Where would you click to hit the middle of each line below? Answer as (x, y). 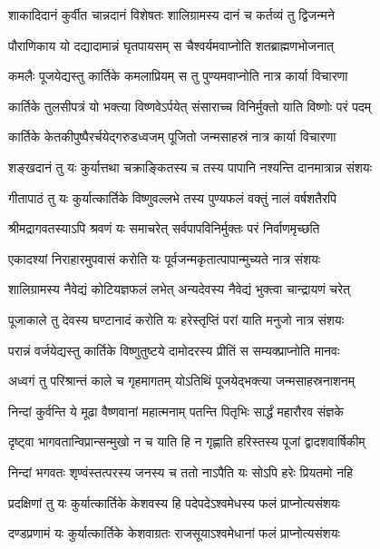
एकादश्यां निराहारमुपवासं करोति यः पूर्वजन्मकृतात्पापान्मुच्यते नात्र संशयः (165, 258)
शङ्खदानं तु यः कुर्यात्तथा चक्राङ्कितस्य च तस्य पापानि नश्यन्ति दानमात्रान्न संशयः (190, 167)
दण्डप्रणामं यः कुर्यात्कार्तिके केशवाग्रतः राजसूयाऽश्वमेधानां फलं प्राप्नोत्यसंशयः (174, 533)
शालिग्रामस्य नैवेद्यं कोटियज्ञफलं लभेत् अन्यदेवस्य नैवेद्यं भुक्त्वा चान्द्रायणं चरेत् (180, 289)
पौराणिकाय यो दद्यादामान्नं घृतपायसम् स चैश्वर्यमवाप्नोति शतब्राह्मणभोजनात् (171, 45)
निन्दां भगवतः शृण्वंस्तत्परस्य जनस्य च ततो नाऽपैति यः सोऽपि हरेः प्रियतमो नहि (181, 471)
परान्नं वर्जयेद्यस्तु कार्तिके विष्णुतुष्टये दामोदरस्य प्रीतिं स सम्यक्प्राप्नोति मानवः (174, 350)
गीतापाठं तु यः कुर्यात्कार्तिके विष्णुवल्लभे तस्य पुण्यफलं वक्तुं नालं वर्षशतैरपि (172, 197)
